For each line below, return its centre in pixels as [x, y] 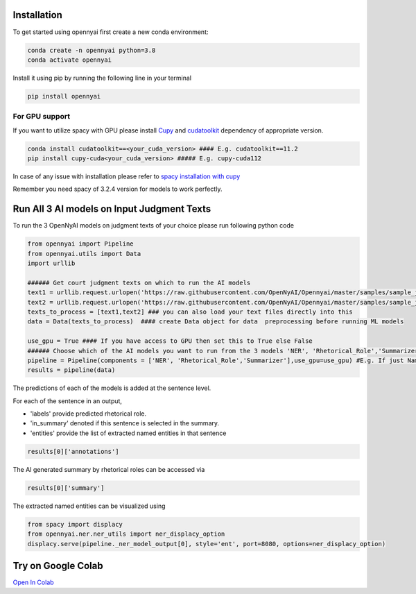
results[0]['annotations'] [73, 451]
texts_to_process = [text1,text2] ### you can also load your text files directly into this [190, 312]
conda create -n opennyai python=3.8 [92, 50]
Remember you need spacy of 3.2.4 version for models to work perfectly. [118, 189]
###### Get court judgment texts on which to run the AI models [139, 282]
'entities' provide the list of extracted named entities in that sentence [128, 433]
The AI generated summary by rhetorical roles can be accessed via [109, 469]
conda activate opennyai [70, 60]
